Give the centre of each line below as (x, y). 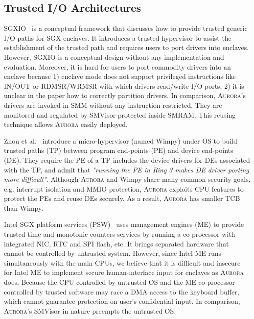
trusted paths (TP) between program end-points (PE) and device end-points (119, 150)
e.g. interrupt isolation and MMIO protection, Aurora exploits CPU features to (124, 188)
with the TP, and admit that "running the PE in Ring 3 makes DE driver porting (127, 169)
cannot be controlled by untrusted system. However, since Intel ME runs (113, 253)
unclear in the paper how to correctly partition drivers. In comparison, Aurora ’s (125, 95)
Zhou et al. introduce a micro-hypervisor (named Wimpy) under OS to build (121, 140)
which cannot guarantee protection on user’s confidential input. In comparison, (122, 301)
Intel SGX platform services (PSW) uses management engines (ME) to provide (124, 224)
